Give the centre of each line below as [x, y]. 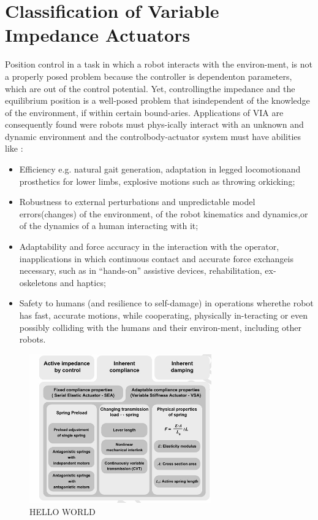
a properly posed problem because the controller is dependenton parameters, [149, 76]
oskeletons [38, 282]
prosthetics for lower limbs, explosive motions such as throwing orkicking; [157, 181]
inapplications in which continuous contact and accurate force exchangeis [156, 258]
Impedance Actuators [98, 35]
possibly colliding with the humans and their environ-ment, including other [160, 327]
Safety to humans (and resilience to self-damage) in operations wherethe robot [166, 303]
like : [14, 148]
